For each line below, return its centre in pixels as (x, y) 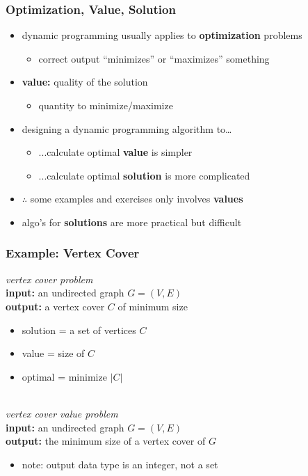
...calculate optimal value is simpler (115, 152)
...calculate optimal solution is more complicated (144, 175)
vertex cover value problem (62, 413)
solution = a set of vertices (79, 330)
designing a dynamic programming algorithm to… (127, 128)
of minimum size (153, 306)
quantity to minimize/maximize (106, 105)
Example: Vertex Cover (73, 253)
